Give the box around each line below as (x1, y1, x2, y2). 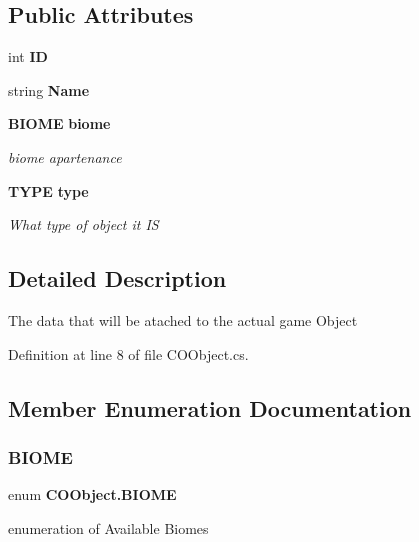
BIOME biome (8, 113, 111, 134)
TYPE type (8, 180, 89, 201)
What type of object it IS (8, 214, 159, 235)
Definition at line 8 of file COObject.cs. (8, 343, 249, 364)
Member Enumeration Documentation (8, 392, 412, 423)
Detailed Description (8, 263, 227, 294)
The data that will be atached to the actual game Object (8, 309, 358, 330)
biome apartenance (8, 146, 122, 167)
